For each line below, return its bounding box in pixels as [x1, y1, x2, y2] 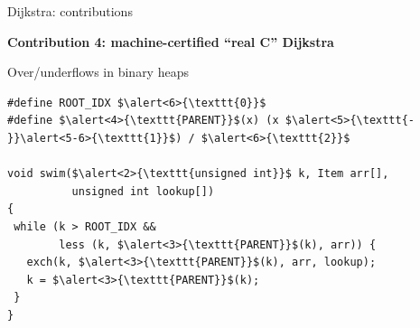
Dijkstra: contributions [7, 2, 133, 20]
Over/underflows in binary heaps [7, 62, 189, 81]
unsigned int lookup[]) [71, 184, 215, 198]
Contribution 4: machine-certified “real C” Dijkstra [7, 32, 334, 51]
